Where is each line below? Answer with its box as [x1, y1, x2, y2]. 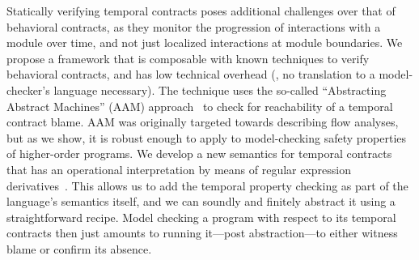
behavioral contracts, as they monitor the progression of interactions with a [6, 18, 381, 35]
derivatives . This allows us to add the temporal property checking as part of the [6, 177, 408, 194]
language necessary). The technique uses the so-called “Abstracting [53, 81, 387, 98]
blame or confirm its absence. [6, 240, 152, 257]
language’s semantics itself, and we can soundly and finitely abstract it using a [6, 193, 396, 210]
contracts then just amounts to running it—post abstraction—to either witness [6, 224, 398, 241]
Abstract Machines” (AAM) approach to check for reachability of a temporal [6, 97, 393, 114]
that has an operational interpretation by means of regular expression [6, 160, 352, 177]
